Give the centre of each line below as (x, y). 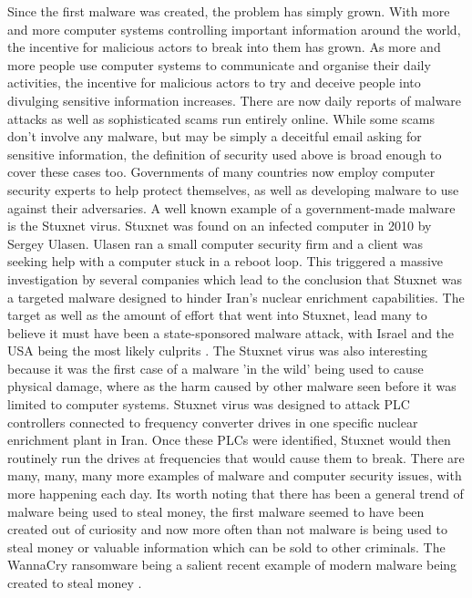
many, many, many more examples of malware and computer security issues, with (235, 475)
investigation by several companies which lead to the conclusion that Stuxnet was (235, 278)
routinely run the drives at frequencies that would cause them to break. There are (236, 457)
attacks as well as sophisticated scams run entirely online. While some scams (221, 118)
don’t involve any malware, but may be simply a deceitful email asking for (215, 136)
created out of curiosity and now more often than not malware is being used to (227, 529)
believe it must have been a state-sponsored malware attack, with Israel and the (231, 332)
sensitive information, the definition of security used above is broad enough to (225, 154)
